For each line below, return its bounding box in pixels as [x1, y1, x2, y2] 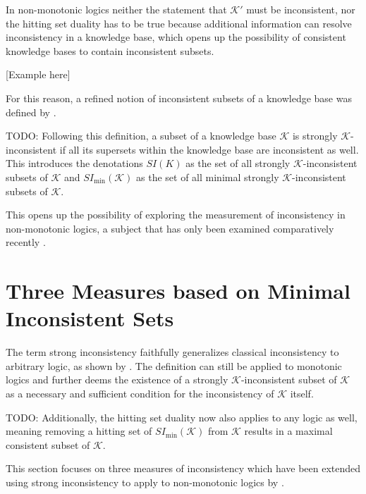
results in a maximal [244, 424, 333, 438]
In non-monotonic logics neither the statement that [6, 2, 227, 16]
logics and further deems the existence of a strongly [6, 372, 228, 387]
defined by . [6, 104, 56, 119]
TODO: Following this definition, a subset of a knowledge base [6, 128, 276, 143]
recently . [6, 235, 46, 249]
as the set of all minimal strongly [136, 169, 279, 184]
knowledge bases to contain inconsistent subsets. [6, 43, 214, 58]
